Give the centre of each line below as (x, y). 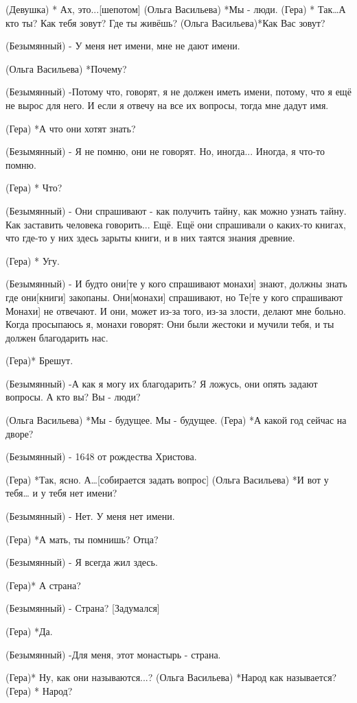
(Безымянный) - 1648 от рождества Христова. (101, 456)
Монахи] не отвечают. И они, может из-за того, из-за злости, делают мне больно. (176, 310)
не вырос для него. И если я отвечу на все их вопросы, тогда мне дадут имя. (167, 105)
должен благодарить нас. (57, 337)
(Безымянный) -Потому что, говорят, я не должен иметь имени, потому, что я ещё (178, 92)
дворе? (20, 433)
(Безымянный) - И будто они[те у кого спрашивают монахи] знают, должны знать (176, 284)
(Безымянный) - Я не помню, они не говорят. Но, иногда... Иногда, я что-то (165, 151)
